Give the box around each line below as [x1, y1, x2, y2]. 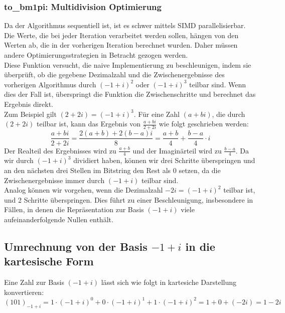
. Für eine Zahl [133, 108, 180, 119]
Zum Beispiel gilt [4, 108, 57, 119]
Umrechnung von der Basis [4, 238, 148, 254]
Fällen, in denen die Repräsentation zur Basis [4, 204, 144, 215]
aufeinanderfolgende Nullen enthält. [4, 214, 113, 224]
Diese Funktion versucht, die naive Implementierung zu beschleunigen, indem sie [4, 59, 251, 70]
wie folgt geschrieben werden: [159, 118, 249, 129]
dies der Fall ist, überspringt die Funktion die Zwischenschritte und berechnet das [4, 89, 256, 99]
